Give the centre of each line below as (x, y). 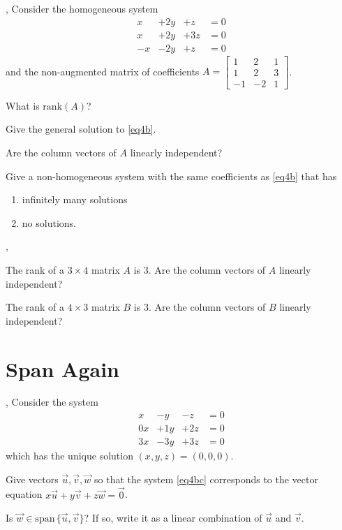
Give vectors (32, 479)
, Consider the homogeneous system (82, 8)
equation (24, 494)
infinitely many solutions (75, 199)
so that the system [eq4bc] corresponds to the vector (206, 479)
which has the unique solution (69, 456)
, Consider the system (52, 402)
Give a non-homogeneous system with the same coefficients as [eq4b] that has (171, 176)
